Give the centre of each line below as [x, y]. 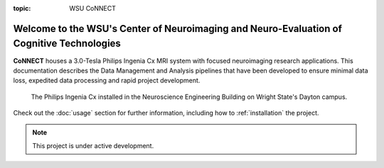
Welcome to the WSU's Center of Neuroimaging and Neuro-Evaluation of [178, 28]
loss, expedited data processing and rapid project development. [107, 80]
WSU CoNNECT [93, 8]
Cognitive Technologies [67, 44]
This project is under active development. [93, 145]
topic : [22, 8]
